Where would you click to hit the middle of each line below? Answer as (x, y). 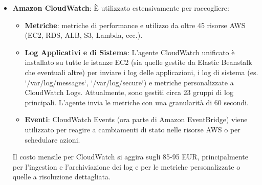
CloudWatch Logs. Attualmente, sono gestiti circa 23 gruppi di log (129, 92)
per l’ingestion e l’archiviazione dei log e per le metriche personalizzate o (126, 166)
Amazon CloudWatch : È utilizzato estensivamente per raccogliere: (121, 8)
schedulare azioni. (52, 139)
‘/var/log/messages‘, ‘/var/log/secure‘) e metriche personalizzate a (129, 82)
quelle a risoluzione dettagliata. (61, 177)
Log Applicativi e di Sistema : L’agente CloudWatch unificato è (130, 52)
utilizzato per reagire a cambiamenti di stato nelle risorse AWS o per (133, 129)
